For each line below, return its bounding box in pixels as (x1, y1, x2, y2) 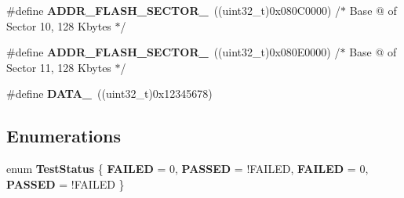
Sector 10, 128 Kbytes (6, 17, 111, 34)
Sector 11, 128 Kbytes (6, 59, 111, 75)
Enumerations (6, 124, 122, 148)
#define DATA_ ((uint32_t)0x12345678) (6, 85, 213, 102)
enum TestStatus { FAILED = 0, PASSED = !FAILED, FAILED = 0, (6, 160, 369, 177)
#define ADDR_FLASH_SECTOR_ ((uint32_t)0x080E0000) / (6, 44, 340, 60)
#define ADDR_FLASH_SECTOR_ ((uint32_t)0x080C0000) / (6, 2, 341, 18)
